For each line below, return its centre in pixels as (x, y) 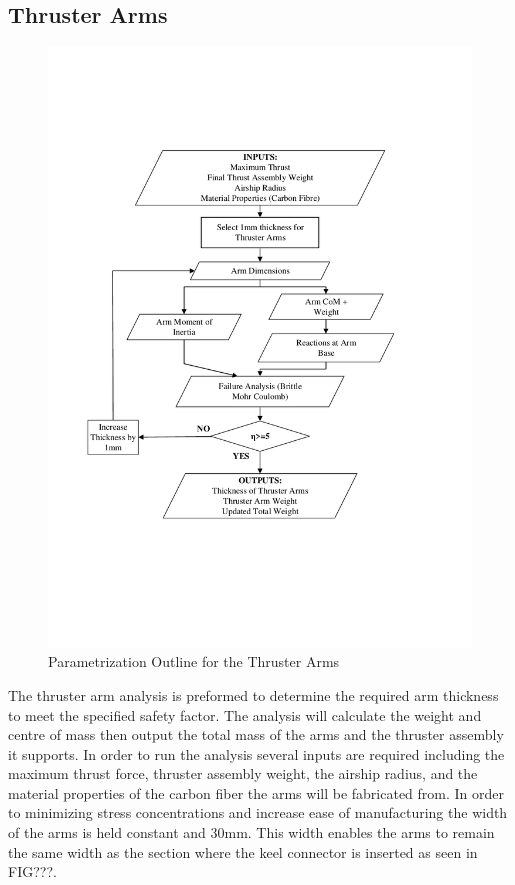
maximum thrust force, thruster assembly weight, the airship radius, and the (243, 773)
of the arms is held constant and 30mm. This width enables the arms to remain (251, 832)
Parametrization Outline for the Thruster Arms (194, 661)
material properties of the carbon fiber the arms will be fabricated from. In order (256, 792)
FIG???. (32, 871)
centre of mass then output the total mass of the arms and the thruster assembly (256, 734)
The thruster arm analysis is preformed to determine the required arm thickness (253, 694)
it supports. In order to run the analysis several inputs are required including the (256, 753)
